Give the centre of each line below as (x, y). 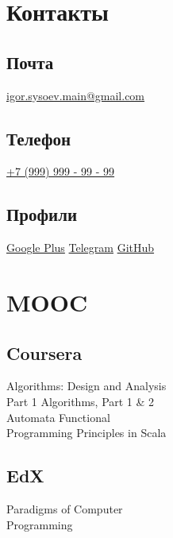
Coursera (44, 352)
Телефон (39, 138)
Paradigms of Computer (65, 508)
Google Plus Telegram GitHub (81, 248)
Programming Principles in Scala (86, 433)
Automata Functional (58, 417)
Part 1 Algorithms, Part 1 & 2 (81, 401)
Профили (42, 214)
